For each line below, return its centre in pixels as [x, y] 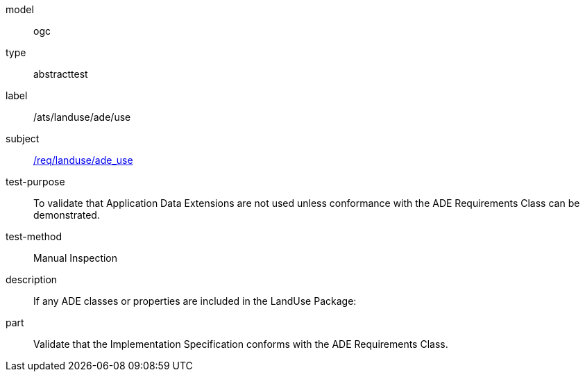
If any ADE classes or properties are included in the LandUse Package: [195, 301]
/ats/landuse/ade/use [82, 117]
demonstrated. [67, 215]
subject [23, 139]
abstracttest [61, 74]
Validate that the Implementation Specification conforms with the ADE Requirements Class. [241, 344]
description [32, 279]
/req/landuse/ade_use [83, 160]
